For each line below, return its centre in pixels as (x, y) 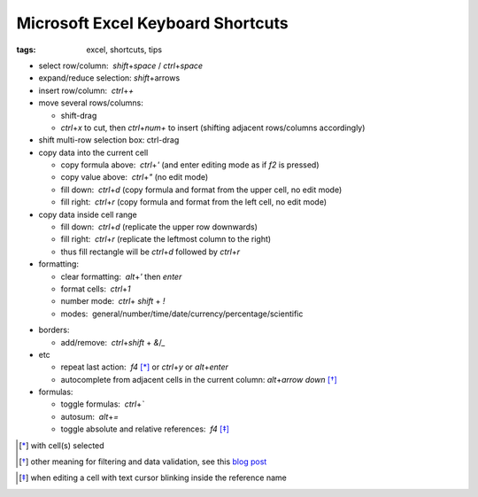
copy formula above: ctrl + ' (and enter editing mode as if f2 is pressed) (190, 165)
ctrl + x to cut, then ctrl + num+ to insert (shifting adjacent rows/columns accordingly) (213, 128)
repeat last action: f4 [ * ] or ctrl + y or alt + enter (145, 367)
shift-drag (79, 115)
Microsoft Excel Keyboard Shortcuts (152, 23)
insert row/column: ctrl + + (86, 90)
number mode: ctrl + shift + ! (113, 301)
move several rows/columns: (91, 103)
